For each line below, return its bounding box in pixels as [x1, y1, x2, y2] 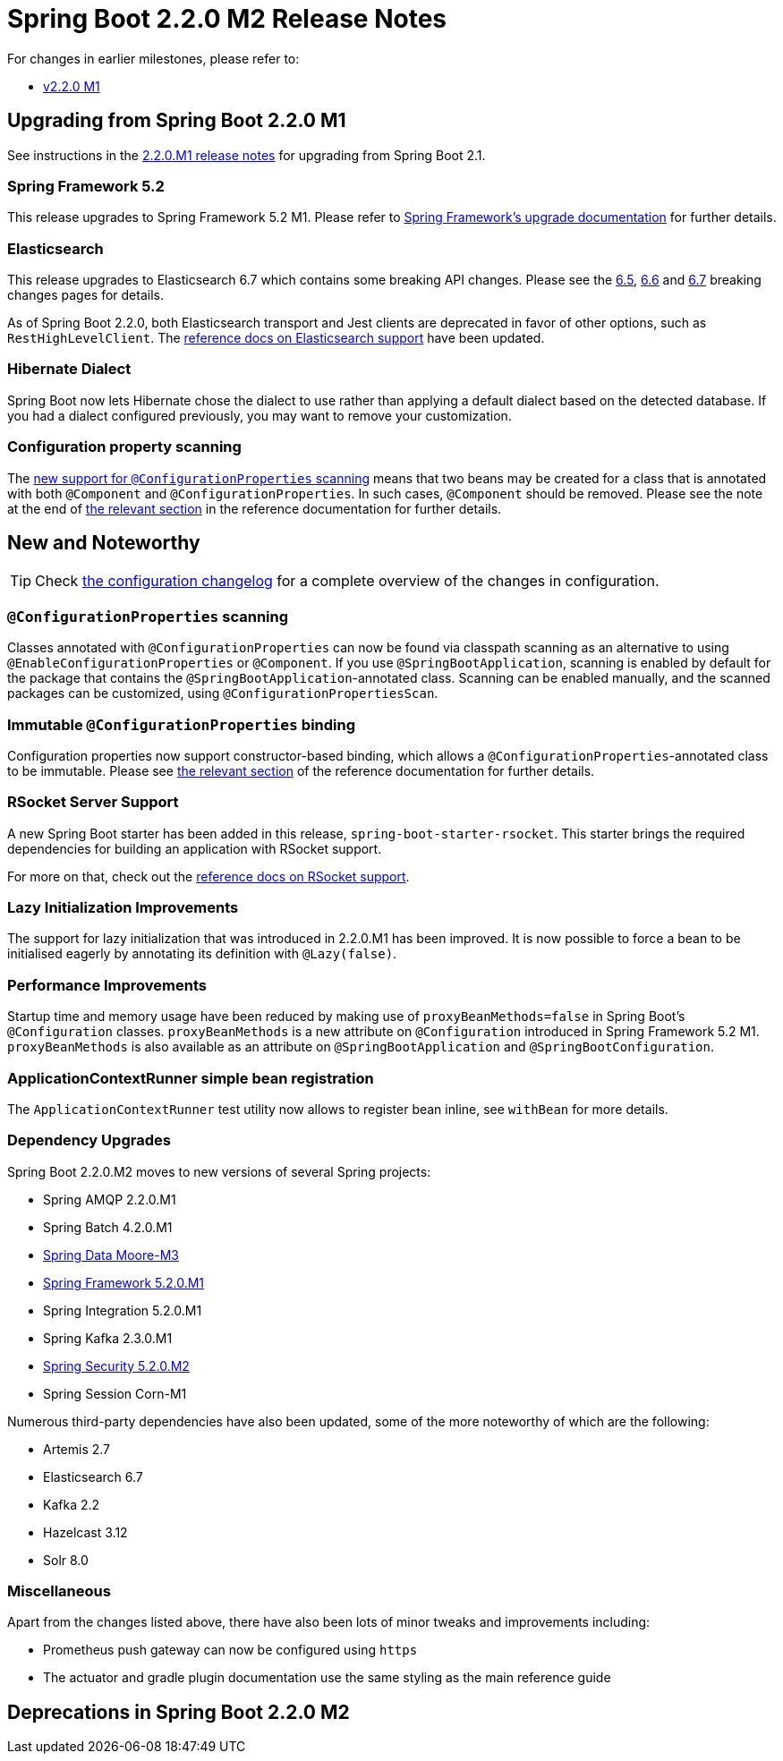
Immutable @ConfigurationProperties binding [7, 715, 356, 734]
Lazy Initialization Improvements [7, 898, 239, 917]
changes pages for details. [7, 287, 164, 303]
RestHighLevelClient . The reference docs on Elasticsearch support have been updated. [7, 330, 545, 346]
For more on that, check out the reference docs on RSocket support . [7, 868, 410, 884]
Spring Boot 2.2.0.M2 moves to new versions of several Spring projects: [7, 1163, 431, 1179]
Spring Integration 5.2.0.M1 [43, 1302, 202, 1318]
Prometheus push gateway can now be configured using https [43, 1642, 418, 1658]
